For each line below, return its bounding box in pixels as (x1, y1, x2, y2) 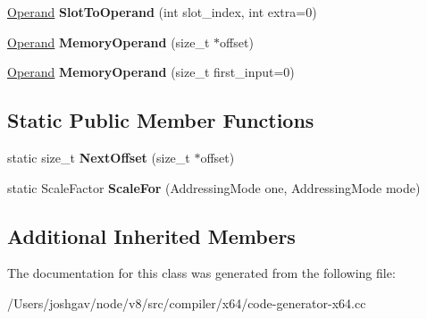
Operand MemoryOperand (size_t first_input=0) (7, 63, 295, 81)
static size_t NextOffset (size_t (7, 147, 190, 166)
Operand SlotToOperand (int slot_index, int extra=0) (7, 3, 317, 21)
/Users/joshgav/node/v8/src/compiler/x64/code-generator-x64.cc (7, 293, 366, 312)
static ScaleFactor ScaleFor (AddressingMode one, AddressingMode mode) (7, 178, 421, 197)
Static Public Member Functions (7, 106, 314, 134)
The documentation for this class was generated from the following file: (7, 264, 396, 282)
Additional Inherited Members (7, 222, 296, 249)
